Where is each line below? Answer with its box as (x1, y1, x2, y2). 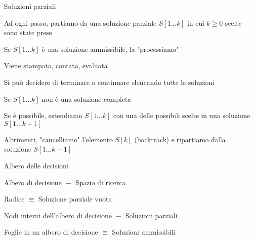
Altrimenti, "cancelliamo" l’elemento (4, 134, 113, 144)
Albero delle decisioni (4, 160, 69, 170)
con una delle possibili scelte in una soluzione (113, 110, 250, 120)
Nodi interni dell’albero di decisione (4, 210, 112, 220)
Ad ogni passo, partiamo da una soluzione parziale (4, 17, 157, 28)
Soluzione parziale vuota (38, 194, 112, 204)
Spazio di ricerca (75, 177, 126, 187)
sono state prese (4, 27, 52, 38)
